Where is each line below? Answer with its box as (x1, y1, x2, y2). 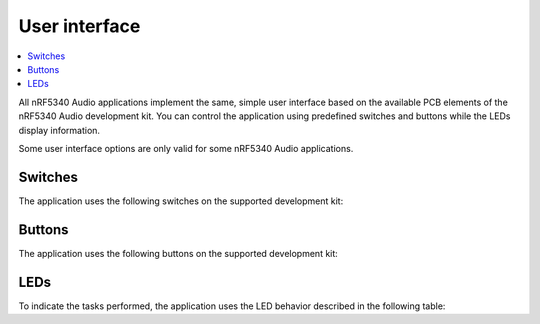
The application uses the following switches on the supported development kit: (18, 195, 344, 207)
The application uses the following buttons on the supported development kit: (18, 247, 339, 259)
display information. (18, 124, 100, 136)
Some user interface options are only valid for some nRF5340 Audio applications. (18, 142, 354, 154)
